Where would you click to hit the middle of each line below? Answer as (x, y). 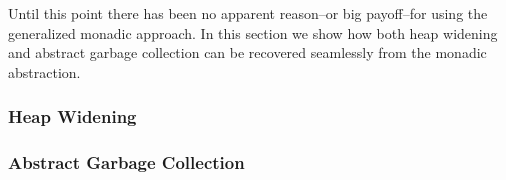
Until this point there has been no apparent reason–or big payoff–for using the (248, 13)
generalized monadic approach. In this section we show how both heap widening (253, 32)
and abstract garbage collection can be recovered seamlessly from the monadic (247, 52)
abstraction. (44, 71)
